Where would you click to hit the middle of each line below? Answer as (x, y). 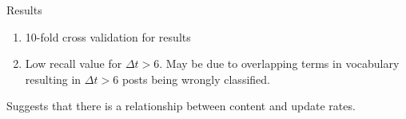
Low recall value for (74, 63)
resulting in (53, 79)
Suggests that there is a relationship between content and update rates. (181, 106)
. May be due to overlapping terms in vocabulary (279, 63)
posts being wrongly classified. (196, 79)
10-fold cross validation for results (108, 36)
